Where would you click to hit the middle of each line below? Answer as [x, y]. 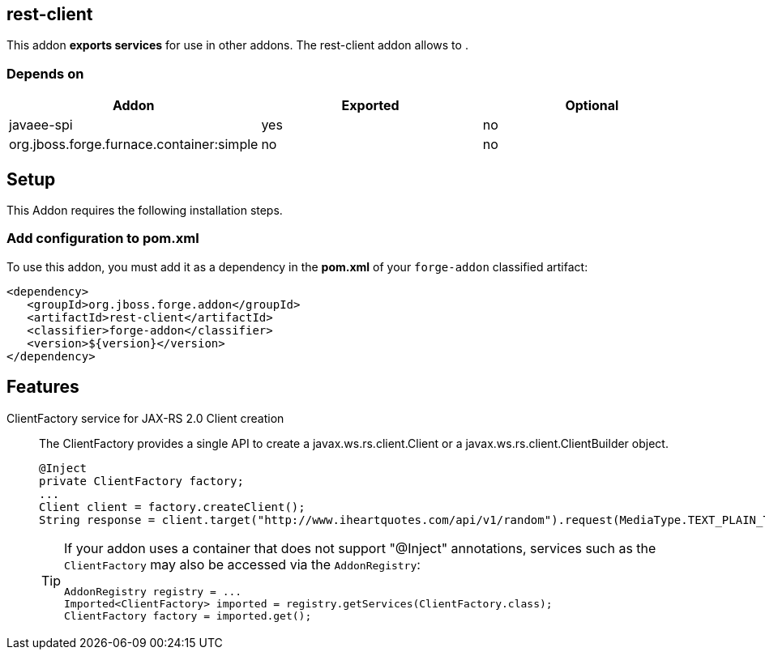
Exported [370, 106]
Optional [592, 106]
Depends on [45, 73]
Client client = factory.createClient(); [172, 507]
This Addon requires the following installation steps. [145, 211]
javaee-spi [41, 125]
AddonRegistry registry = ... [153, 591]
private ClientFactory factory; [141, 481]
